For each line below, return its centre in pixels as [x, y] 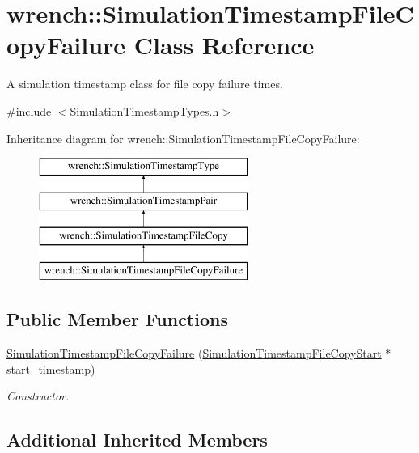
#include [29, 110]
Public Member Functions [117, 319]
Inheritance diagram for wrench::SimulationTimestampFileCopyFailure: [183, 138]
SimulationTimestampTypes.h [144, 110]
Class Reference [224, 45]
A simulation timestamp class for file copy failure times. [145, 84]
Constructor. [38, 396]
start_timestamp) [51, 368]
